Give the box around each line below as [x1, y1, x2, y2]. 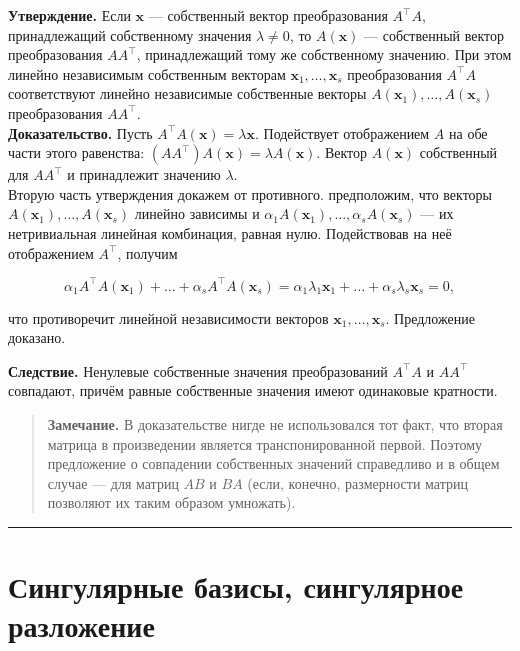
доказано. [8, 327, 66, 348]
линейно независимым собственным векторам [8, 63, 286, 84]
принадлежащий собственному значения [8, 24, 252, 45]
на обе [449, 122, 488, 143]
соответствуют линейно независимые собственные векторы [8, 83, 367, 104]
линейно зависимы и [134, 203, 260, 224]
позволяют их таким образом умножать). [47, 492, 296, 513]
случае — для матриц [47, 472, 179, 493]
